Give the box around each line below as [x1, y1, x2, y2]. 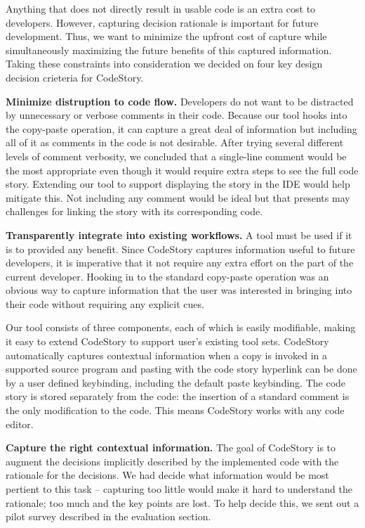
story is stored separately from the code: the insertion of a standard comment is [6, 389, 350, 404]
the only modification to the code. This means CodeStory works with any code [6, 403, 345, 418]
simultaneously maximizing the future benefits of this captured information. [6, 42, 332, 57]
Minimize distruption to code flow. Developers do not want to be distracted [6, 94, 354, 108]
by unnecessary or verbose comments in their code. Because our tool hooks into [6, 108, 347, 122]
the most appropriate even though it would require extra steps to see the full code [6, 162, 359, 177]
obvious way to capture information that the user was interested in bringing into [6, 283, 352, 297]
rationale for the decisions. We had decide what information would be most [6, 468, 329, 482]
